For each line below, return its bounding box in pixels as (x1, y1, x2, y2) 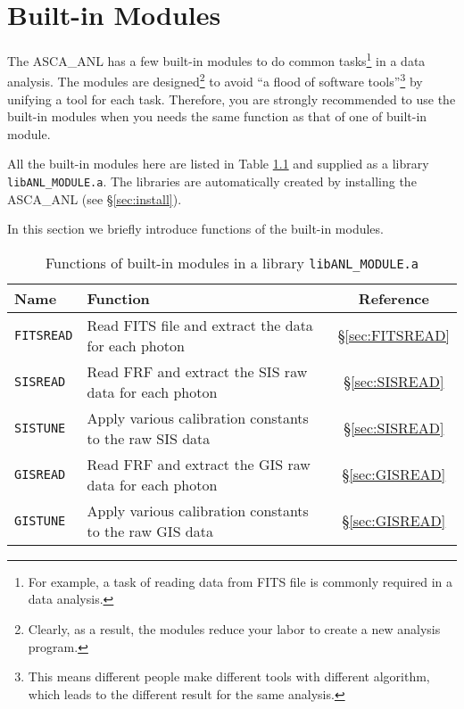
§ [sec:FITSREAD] (337, 325, 450, 346)
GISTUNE (14, 513, 66, 528)
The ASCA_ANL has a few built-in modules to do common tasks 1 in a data (7, 49, 426, 70)
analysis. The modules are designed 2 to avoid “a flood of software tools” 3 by (7, 70, 423, 91)
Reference (358, 287, 429, 309)
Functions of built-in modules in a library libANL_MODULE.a (46, 251, 418, 273)
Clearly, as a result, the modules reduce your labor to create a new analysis (28, 620, 441, 639)
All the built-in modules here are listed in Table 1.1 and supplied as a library (7, 154, 429, 173)
